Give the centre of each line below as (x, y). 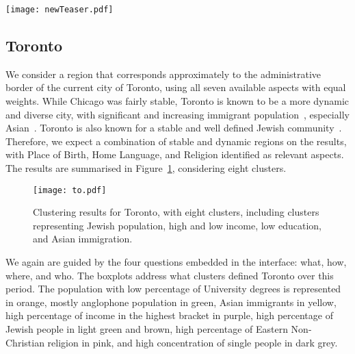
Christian (25, 342)
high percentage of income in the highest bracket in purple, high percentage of (169, 315)
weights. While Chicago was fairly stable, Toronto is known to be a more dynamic (177, 101)
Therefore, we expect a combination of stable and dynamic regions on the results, (176, 141)
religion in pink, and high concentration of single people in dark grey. (193, 342)
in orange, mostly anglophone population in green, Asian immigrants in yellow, (171, 302)
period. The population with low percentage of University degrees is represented (173, 289)
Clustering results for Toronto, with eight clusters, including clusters (176, 212)
